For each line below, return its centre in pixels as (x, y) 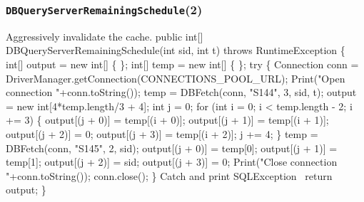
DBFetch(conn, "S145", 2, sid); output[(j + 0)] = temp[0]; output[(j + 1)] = (172, 148)
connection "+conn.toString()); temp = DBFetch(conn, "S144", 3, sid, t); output (181, 92)
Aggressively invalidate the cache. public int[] (105, 36)
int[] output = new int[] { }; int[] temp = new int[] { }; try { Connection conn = (182, 64)
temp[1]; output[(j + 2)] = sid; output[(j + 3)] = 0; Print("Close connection (172, 162)
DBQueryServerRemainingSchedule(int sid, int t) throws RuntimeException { (176, 50)
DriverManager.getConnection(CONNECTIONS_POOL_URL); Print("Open (176, 78)
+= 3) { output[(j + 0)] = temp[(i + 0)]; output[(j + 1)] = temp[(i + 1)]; (167, 120)
